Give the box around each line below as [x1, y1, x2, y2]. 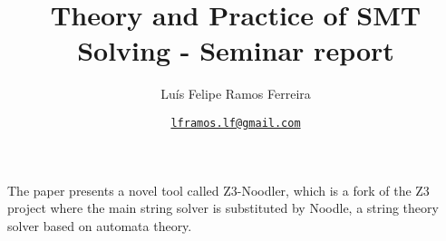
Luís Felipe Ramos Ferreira [160, 84, 311, 103]
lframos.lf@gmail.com [170, 116, 301, 130]
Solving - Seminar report [77, 32, 394, 69]
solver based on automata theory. [7, 216, 192, 235]
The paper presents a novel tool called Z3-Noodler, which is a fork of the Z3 [7, 180, 430, 199]
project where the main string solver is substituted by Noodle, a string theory [7, 198, 439, 217]
